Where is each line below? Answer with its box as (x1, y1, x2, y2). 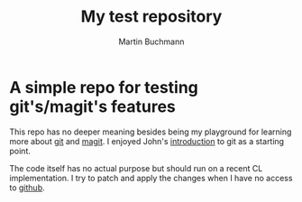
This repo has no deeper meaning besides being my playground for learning (9, 126, 292, 137)
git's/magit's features (9, 96, 176, 116)
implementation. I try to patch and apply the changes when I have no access (9, 172, 293, 183)
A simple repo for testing (9, 77, 198, 97)
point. (9, 145, 32, 156)
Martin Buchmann (118, 36, 185, 47)
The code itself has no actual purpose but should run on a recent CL (9, 162, 263, 173)
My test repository (80, 6, 223, 27)
